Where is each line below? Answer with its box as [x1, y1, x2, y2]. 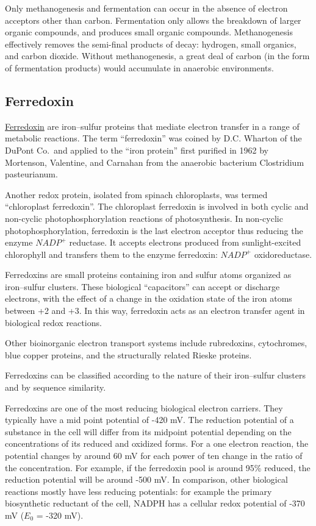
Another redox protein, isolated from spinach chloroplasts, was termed [5, 188, 268, 201]
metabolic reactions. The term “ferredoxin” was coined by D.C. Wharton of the [5, 132, 302, 144]
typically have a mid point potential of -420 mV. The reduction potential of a [5, 413, 294, 426]
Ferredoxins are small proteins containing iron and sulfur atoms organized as [5, 268, 292, 281]
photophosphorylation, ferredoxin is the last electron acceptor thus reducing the [5, 224, 303, 236]
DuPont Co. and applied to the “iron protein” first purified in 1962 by [5, 143, 268, 156]
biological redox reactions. [5, 316, 102, 329]
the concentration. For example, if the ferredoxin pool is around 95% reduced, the [5, 461, 311, 474]
